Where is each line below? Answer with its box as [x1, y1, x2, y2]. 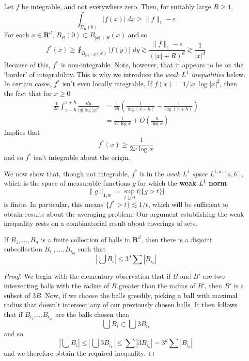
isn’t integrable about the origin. [33, 152, 130, 162]
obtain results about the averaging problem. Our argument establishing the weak [4, 208, 244, 219]
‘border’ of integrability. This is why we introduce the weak [4, 69, 179, 79]
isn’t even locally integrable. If [62, 78, 153, 89]
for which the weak [138, 178, 197, 188]
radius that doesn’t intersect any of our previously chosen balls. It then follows [4, 299, 237, 310]
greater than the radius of [119, 280, 195, 290]
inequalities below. [191, 69, 246, 79]
